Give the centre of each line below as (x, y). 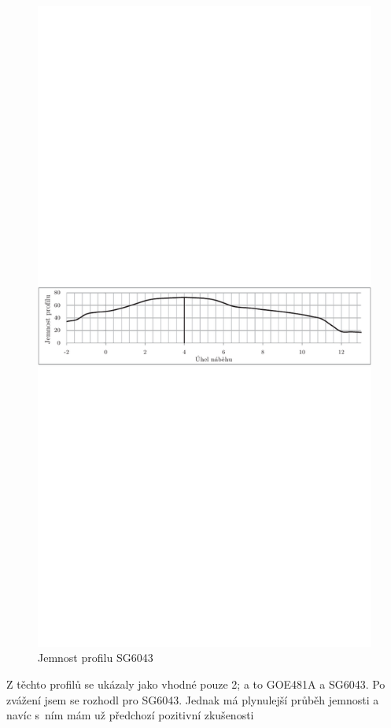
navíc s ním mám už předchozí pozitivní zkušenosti (130, 715)
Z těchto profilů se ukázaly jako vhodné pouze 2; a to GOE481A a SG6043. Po (196, 684)
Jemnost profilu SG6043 (96, 658)
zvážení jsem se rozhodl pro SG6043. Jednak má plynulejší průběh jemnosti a (193, 699)
